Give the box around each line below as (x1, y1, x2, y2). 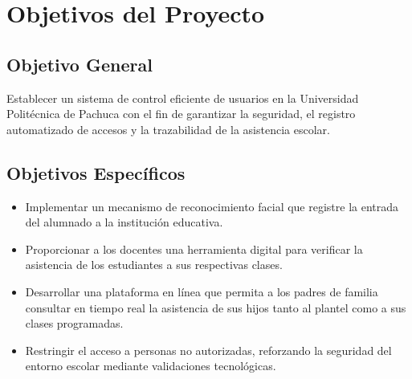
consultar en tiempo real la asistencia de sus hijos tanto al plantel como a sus (25, 299, 406, 316)
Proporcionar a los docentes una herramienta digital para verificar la (25, 240, 363, 257)
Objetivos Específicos (6, 160, 186, 185)
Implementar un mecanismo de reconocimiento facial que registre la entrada (25, 198, 399, 214)
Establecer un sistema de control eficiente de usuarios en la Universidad (6, 89, 359, 106)
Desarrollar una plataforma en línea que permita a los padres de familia (25, 283, 378, 300)
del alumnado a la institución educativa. (25, 214, 223, 230)
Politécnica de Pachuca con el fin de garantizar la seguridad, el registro (6, 105, 356, 122)
